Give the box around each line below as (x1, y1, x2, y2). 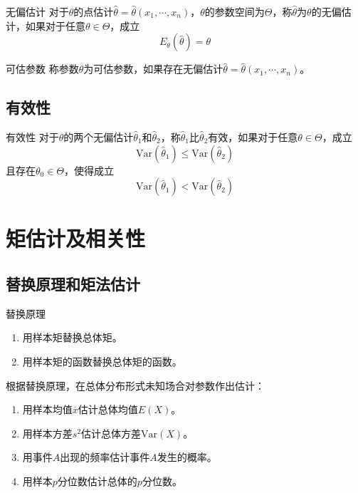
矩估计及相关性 (6, 224, 146, 253)
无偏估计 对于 (6, 4, 69, 19)
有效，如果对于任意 (208, 129, 298, 144)
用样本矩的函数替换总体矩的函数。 (22, 353, 182, 368)
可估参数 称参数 (6, 61, 79, 76)
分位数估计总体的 (57, 473, 137, 488)
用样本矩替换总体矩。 (22, 330, 122, 345)
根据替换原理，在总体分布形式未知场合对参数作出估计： (6, 378, 265, 393)
